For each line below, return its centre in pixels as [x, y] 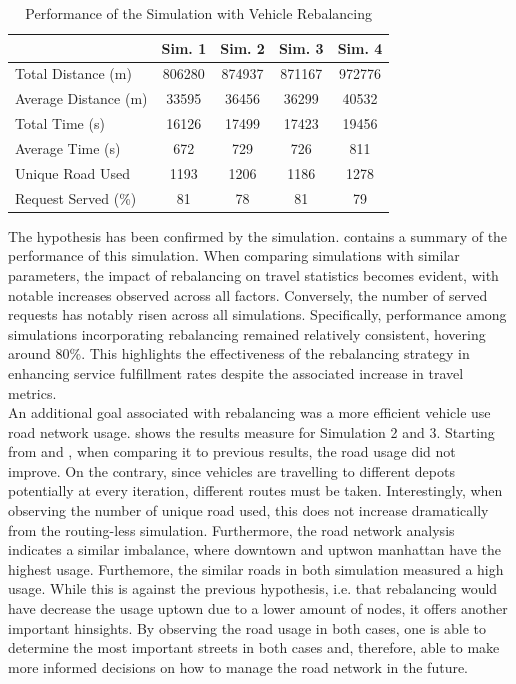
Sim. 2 [242, 47]
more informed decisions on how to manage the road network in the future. [238, 666]
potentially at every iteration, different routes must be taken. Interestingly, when [255, 490]
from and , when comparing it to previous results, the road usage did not [232, 451]
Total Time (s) [60, 123]
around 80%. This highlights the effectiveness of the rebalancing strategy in [239, 353]
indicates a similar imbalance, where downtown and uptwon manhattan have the [254, 549]
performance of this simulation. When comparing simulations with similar [234, 255]
